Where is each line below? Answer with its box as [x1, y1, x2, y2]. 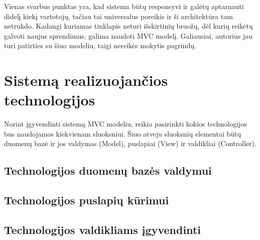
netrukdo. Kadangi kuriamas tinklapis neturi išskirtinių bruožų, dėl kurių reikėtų [4, 21, 253, 31]
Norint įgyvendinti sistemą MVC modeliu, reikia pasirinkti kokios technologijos [4, 118, 247, 129]
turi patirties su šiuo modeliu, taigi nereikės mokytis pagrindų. [4, 40, 196, 51]
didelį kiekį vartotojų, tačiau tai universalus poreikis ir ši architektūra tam [4, 11, 233, 21]
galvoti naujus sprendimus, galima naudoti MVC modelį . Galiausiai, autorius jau [4, 30, 252, 41]
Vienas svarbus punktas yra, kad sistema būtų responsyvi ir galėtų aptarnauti [4, 1, 244, 11]
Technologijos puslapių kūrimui [4, 192, 169, 208]
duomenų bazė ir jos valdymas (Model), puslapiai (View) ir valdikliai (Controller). [4, 138, 256, 149]
